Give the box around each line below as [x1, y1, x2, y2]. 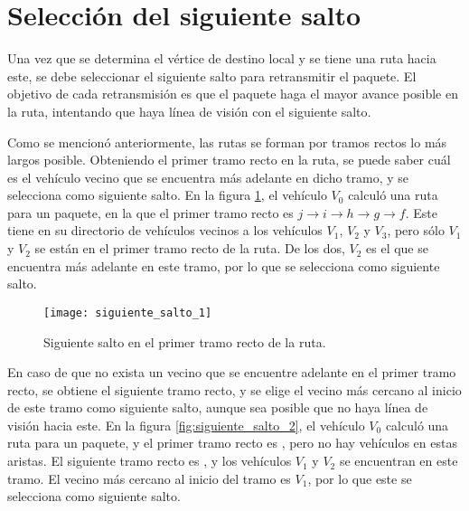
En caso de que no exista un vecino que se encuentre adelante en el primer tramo [7, 363, 456, 382]
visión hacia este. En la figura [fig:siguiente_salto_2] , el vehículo [7, 415, 365, 434]
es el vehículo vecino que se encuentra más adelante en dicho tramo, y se [7, 167, 409, 186]
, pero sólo [387, 221, 445, 240]
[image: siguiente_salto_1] [43, 306, 212, 319]
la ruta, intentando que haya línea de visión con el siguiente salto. [7, 101, 371, 120]
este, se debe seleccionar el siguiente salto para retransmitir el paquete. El [7, 66, 417, 85]
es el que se [366, 239, 428, 258]
